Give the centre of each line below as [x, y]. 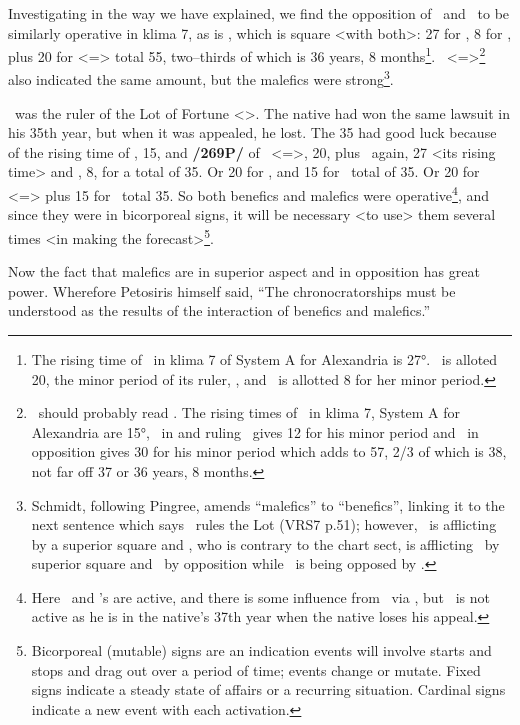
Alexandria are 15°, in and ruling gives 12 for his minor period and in [255, 431]
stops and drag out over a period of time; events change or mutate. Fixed [256, 669]
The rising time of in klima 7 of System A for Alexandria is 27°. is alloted [264, 358]
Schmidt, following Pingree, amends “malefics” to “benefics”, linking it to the [268, 504]
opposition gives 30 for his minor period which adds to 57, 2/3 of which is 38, [269, 451]
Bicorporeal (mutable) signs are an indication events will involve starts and [261, 650]
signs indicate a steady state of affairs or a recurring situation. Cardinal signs [268, 689]
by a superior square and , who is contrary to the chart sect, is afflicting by [265, 543]
